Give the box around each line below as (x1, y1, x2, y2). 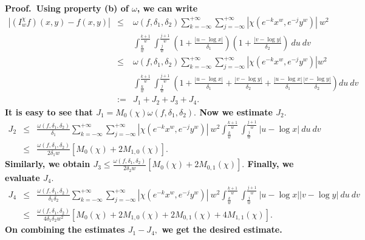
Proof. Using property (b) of (5, 2, 129, 14)
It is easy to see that (5, 105, 93, 118)
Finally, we (247, 157, 294, 170)
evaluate (5, 171, 40, 183)
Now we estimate (199, 105, 273, 118)
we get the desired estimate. (162, 223, 282, 236)
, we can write (137, 2, 198, 14)
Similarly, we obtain (5, 157, 90, 170)
